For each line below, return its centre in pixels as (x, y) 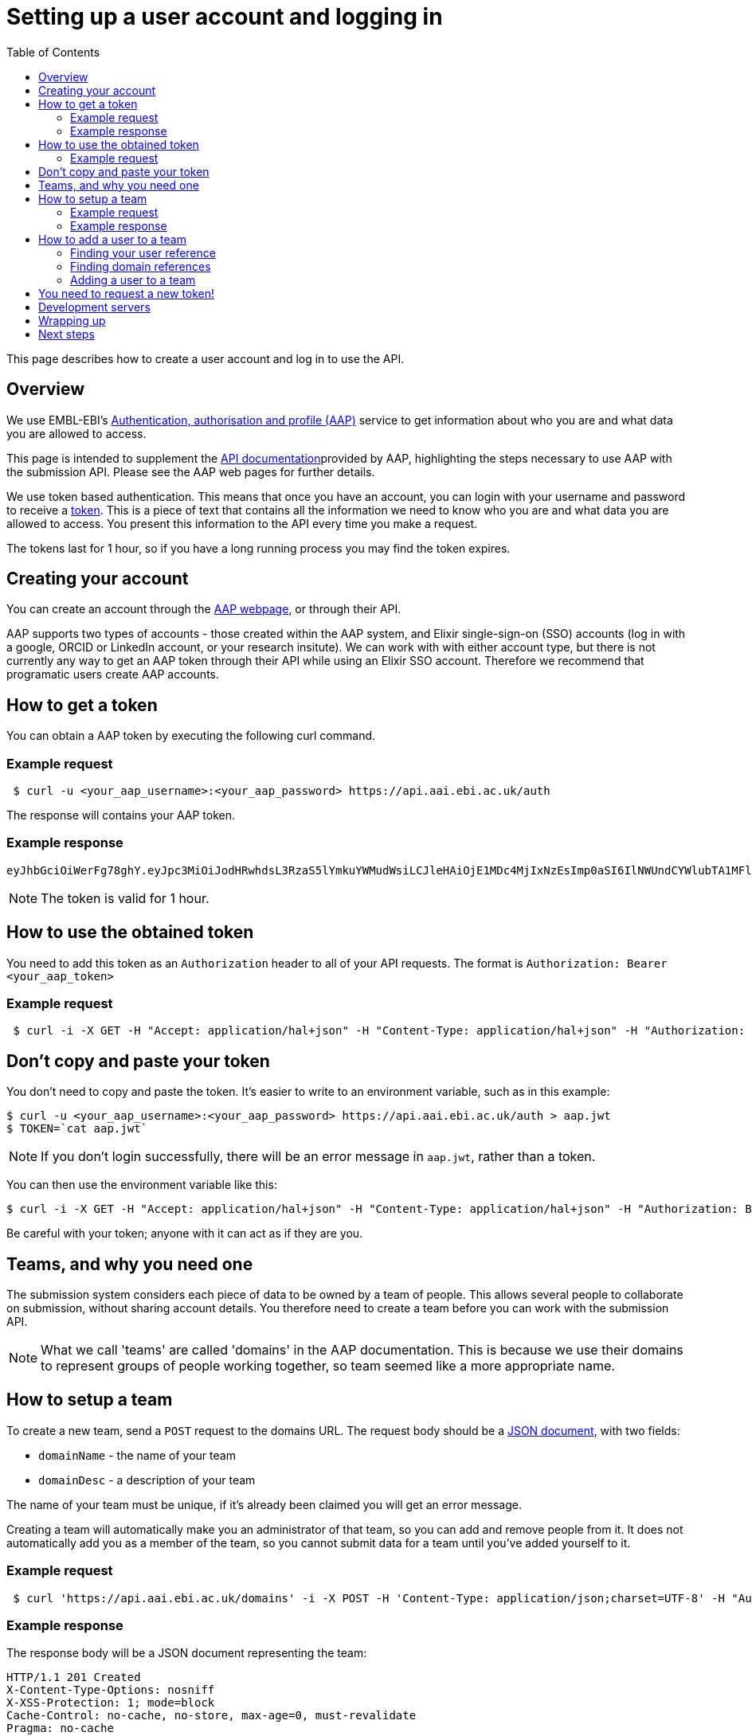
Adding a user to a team (133, 280)
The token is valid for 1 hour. (125, 898)
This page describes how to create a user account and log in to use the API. (206, 358)
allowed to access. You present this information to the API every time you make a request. (242, 523)
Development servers (94, 307)
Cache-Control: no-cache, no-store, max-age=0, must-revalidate (211, 1716)
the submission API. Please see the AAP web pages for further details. (191, 471)
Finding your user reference (143, 252)
